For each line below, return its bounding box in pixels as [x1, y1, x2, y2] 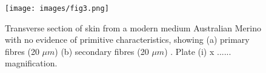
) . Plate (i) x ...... [164, 45, 231, 57]
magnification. [5, 57, 58, 69]
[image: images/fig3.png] [5, 4, 109, 13]
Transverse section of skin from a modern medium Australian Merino [5, 21, 261, 34]
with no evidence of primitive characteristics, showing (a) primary [5, 33, 250, 46]
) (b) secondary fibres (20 [55, 45, 149, 57]
